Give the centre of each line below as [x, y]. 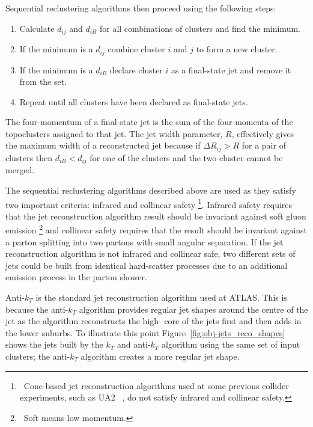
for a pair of [264, 145]
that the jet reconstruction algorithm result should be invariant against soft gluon [156, 216]
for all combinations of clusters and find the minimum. [200, 28]
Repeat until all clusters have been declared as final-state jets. [134, 101]
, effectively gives [263, 133]
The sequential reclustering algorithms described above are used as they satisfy [151, 190]
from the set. [43, 81]
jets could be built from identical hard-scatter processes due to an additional [147, 265]
